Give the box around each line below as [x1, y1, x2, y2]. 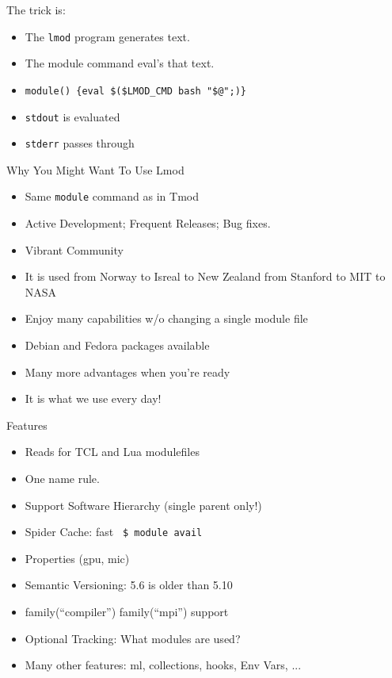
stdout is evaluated [25, 108, 120, 124]
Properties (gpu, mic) [25, 550, 130, 566]
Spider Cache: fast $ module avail [25, 523, 203, 540]
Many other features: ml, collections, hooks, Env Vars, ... [25, 657, 302, 673]
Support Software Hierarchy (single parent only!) [25, 496, 262, 513]
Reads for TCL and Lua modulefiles [25, 443, 200, 460]
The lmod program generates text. [25, 28, 190, 44]
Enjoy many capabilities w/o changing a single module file [25, 310, 308, 327]
